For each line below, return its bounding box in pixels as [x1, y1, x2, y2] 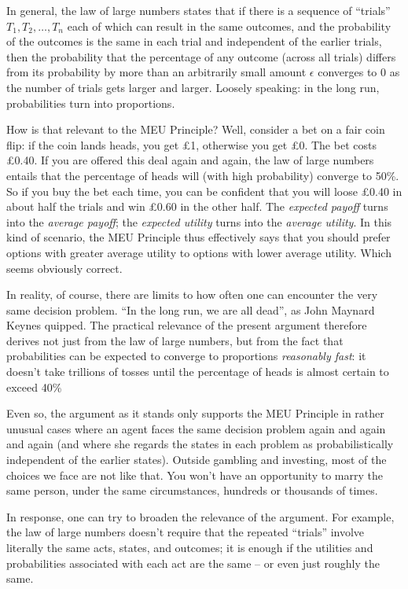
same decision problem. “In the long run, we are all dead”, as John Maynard [6, 301, 375, 318]
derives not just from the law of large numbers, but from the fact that [6, 332, 344, 348]
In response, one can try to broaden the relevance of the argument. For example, [6, 508, 395, 525]
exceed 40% [6, 378, 62, 395]
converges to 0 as [318, 64, 400, 80]
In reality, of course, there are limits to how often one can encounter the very [6, 286, 378, 303]
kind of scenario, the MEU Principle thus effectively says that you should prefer [6, 229, 391, 245]
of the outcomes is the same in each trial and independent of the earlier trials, [6, 33, 382, 50]
